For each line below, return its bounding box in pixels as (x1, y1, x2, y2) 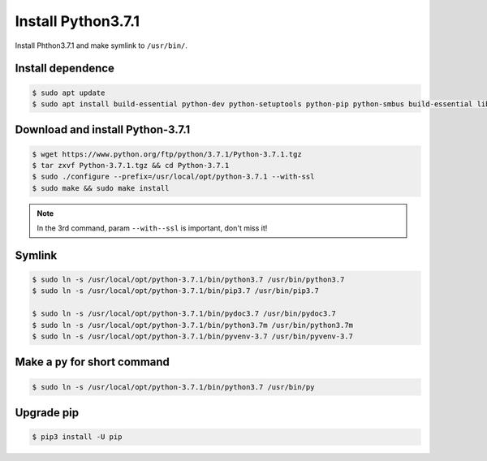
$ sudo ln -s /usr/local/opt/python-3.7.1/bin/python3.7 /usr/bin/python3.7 (32, 275, 345, 284)
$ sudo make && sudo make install (32, 183, 170, 192)
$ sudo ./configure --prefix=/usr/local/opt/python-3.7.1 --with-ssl (32, 172, 315, 182)
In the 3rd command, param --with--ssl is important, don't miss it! (37, 223, 268, 233)
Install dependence (15, 62, 115, 75)
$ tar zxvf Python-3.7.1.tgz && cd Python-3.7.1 (32, 161, 230, 170)
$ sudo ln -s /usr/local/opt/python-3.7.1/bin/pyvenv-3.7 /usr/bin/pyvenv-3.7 (32, 332, 353, 341)
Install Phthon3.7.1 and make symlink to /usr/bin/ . (15, 41, 188, 50)
